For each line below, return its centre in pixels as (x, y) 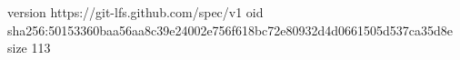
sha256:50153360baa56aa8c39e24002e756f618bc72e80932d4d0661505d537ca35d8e (230, 30)
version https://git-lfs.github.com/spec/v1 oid (135, 12)
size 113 (29, 48)
